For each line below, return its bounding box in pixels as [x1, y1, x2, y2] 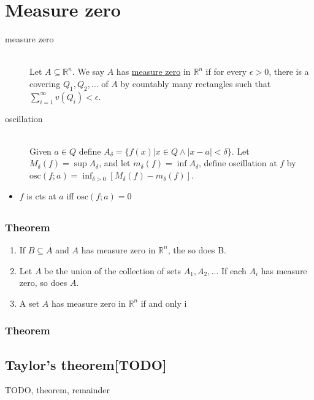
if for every [205, 65, 247, 78]
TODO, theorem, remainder [5, 383, 110, 396]
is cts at [26, 189, 56, 202]
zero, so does [19, 276, 67, 289]
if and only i [140, 296, 187, 309]
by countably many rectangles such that [120, 77, 271, 90]
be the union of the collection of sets [44, 264, 182, 277]
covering [29, 77, 61, 90]
